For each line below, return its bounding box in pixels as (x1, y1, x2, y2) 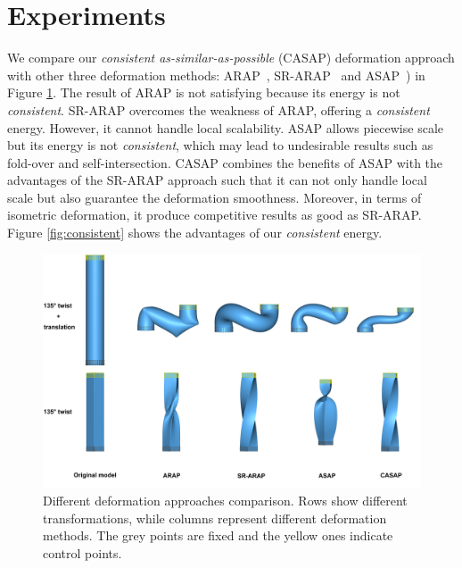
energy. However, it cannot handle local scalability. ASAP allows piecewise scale (7, 118, 443, 137)
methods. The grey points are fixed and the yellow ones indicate (43, 526, 393, 545)
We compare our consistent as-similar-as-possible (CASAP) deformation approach (7, 48, 455, 67)
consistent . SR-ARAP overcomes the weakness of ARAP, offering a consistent (7, 100, 430, 119)
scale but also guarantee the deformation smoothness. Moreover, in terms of (7, 188, 422, 206)
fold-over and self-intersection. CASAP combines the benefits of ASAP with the (7, 153, 443, 171)
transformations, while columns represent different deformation (43, 508, 387, 527)
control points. (43, 543, 122, 562)
